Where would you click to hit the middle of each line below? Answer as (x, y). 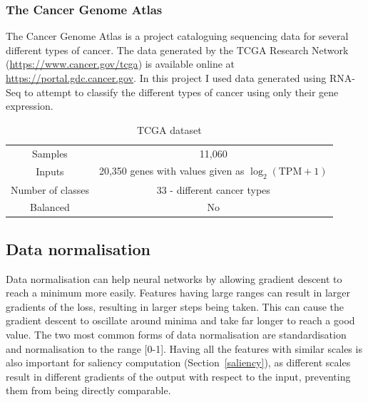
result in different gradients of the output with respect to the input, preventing (178, 376)
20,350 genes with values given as (172, 171)
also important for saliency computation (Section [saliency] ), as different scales (178, 362)
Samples (50, 153)
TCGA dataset (169, 129)
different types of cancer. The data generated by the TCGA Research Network (177, 50)
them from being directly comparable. (88, 390)
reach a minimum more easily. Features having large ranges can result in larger (178, 293)
